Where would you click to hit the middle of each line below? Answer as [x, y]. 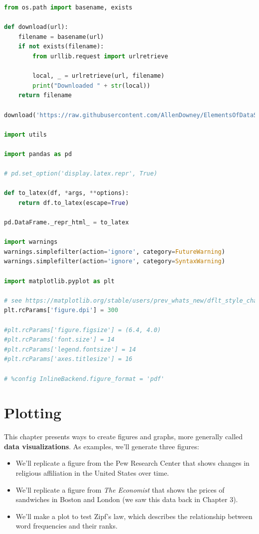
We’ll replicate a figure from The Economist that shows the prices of [120, 489]
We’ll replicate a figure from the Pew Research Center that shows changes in [132, 463]
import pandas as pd [38, 154]
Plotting [33, 413]
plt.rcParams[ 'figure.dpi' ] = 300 [61, 310]
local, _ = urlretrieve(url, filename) [99, 76]
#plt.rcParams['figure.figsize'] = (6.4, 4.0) [82, 330]
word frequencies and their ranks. [66, 526]
